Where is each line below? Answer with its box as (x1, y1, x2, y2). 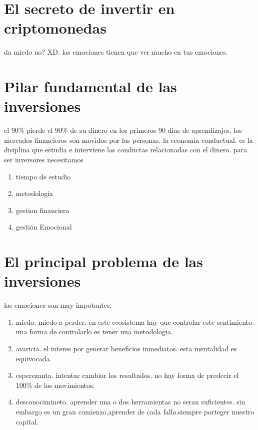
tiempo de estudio (15, 171, 71, 181)
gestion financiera (15, 204, 69, 215)
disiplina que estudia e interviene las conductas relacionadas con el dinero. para (4, 144, 247, 155)
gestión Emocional (15, 222, 72, 232)
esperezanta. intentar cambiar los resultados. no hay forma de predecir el (15, 370, 239, 380)
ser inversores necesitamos (4, 154, 83, 164)
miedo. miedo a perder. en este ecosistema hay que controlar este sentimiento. (15, 316, 254, 327)
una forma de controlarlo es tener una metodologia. (15, 326, 173, 337)
